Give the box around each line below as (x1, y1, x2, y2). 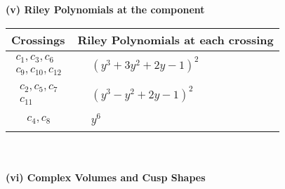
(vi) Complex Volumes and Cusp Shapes (6, 169, 206, 184)
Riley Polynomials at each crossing (77, 31, 274, 48)
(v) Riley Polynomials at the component (6, 2, 205, 16)
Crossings (11, 31, 65, 48)
